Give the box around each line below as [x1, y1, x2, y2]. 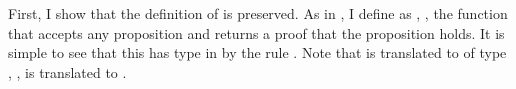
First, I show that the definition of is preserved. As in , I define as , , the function [8, 3, 508, 23]
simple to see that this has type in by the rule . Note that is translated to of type [8, 42, 507, 63]
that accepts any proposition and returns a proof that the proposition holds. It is [8, 22, 505, 43]
